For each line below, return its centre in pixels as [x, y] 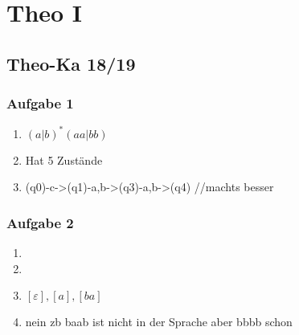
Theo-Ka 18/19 [71, 63]
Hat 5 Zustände [64, 159]
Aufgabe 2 [40, 222]
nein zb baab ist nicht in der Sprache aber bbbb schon [159, 322]
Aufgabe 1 [40, 103]
